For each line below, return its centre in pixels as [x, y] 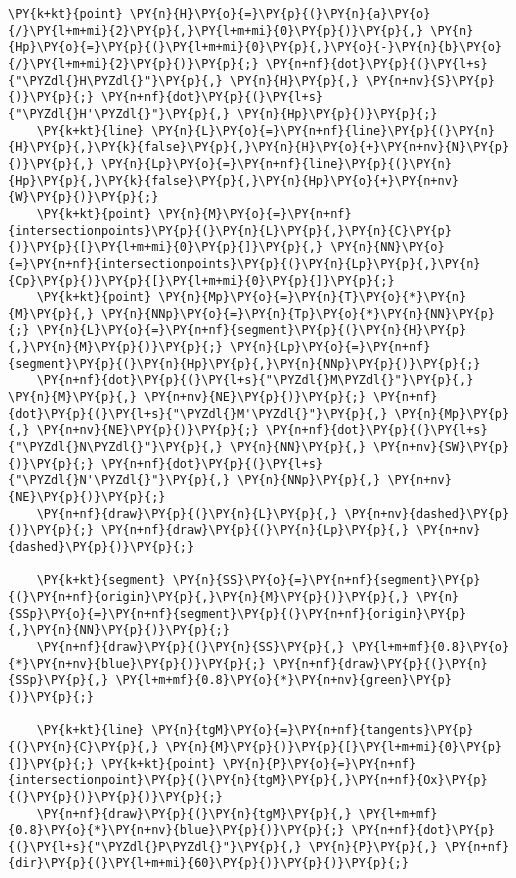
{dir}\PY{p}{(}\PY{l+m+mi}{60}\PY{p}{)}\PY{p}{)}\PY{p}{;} [208, 863]
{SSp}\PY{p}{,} [58, 680]
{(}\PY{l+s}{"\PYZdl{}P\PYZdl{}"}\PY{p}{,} [155, 846]
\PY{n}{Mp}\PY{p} [452, 413]
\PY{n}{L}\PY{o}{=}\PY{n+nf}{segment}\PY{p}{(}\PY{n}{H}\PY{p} [251, 330]
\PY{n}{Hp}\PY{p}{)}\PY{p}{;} [337, 113]
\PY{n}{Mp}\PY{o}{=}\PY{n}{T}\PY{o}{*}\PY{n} [312, 297]
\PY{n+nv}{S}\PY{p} [430, 80]
